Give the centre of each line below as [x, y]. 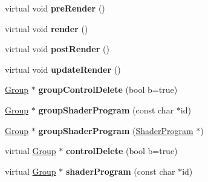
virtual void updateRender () [63, 69]
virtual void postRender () [57, 49]
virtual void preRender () [55, 8]
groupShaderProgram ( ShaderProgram [116, 130]
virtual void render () [47, 28]
